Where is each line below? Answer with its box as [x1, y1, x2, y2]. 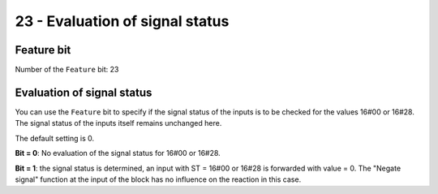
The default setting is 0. [15, 133, 95, 143]
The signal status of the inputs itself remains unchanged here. [15, 119, 222, 128]
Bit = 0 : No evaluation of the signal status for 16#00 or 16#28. [15, 149, 221, 158]
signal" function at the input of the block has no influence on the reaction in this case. [15, 175, 302, 184]
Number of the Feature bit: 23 [15, 65, 119, 75]
